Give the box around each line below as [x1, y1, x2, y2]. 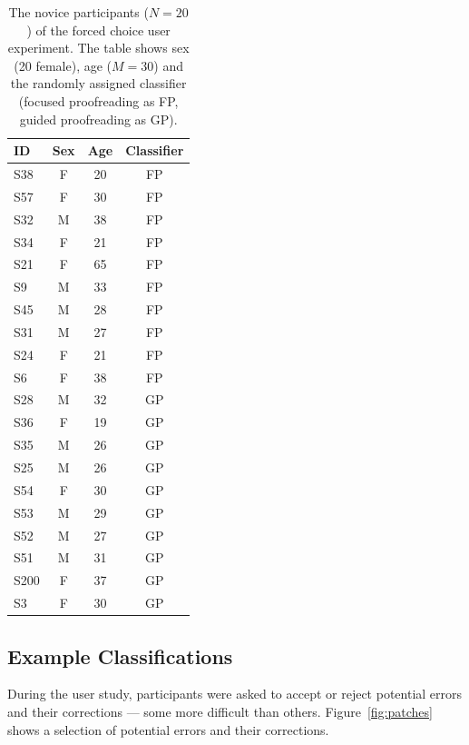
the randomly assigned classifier [10, 74, 187, 93]
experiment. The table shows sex [7, 38, 190, 57]
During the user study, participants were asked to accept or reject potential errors [7, 684, 463, 703]
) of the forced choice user [26, 20, 171, 39]
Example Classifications [7, 641, 233, 670]
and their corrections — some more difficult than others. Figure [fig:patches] [7, 701, 433, 720]
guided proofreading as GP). [19, 109, 178, 128]
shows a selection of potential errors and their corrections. [7, 720, 329, 739]
